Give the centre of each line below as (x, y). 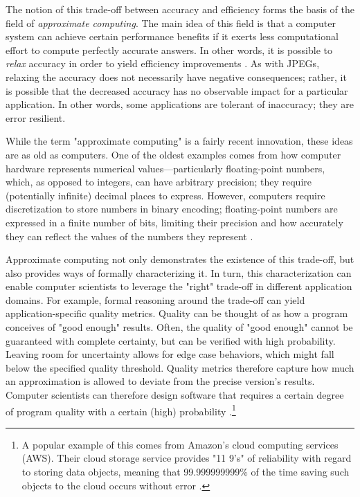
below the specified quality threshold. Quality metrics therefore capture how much (180, 367)
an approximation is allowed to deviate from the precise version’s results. (160, 381)
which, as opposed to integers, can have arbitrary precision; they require (159, 182)
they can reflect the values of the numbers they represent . (129, 236)
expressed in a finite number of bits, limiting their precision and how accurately (174, 222)
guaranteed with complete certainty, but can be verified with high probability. (171, 340)
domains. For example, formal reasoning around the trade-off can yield (155, 299)
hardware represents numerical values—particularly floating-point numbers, (165, 168)
